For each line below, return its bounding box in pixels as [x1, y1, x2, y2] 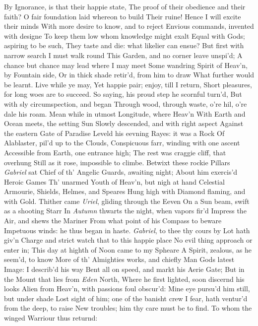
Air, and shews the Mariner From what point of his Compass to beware [4, 215, 222, 226]
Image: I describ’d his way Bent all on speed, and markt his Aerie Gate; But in [4, 264, 245, 274]
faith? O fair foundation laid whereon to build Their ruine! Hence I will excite [4, 11, 241, 21]
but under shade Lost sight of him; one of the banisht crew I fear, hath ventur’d [4, 293, 248, 303]
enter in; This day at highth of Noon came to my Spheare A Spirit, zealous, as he [4, 244, 252, 255]
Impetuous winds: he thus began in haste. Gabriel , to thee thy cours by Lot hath [4, 225, 250, 235]
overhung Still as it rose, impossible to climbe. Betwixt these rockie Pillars [4, 157, 230, 167]
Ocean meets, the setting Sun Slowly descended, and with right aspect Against [4, 118, 244, 129]
